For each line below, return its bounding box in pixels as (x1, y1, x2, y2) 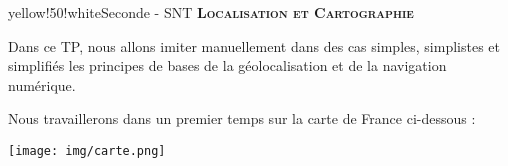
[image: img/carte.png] (8, 143, 166, 158)
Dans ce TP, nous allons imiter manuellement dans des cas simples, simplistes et (8, 35, 500, 56)
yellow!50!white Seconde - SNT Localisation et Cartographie (8, 2, 414, 22)
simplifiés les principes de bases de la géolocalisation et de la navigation (8, 55, 447, 76)
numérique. (8, 74, 76, 95)
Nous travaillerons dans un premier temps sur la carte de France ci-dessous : (8, 108, 476, 129)
